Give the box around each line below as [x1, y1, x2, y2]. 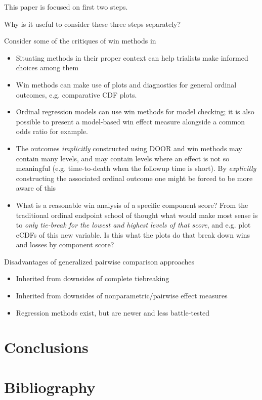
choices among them [16, 62, 79, 73]
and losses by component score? [16, 239, 114, 250]
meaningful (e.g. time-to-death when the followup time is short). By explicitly [16, 163, 256, 173]
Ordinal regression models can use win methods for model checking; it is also [16, 106, 254, 117]
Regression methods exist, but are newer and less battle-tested [16, 307, 210, 318]
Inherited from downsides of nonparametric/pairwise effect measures [16, 290, 228, 301]
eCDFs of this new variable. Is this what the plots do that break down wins [16, 229, 250, 240]
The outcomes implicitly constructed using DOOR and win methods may [16, 143, 242, 153]
